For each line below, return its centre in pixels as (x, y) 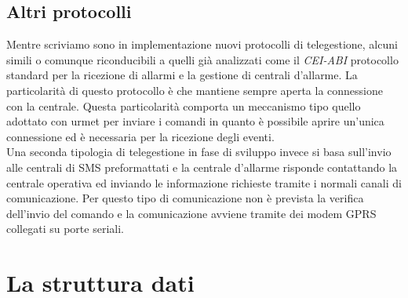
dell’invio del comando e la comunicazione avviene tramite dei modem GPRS (191, 213)
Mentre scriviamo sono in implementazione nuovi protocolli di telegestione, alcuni (202, 44)
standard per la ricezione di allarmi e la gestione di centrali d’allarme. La (182, 75)
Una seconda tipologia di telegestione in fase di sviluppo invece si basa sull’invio (199, 152)
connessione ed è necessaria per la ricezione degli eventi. (140, 136)
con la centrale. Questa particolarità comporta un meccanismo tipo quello (184, 105)
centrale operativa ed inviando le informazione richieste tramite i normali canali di (204, 182)
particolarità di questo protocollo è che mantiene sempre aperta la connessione (195, 90)
